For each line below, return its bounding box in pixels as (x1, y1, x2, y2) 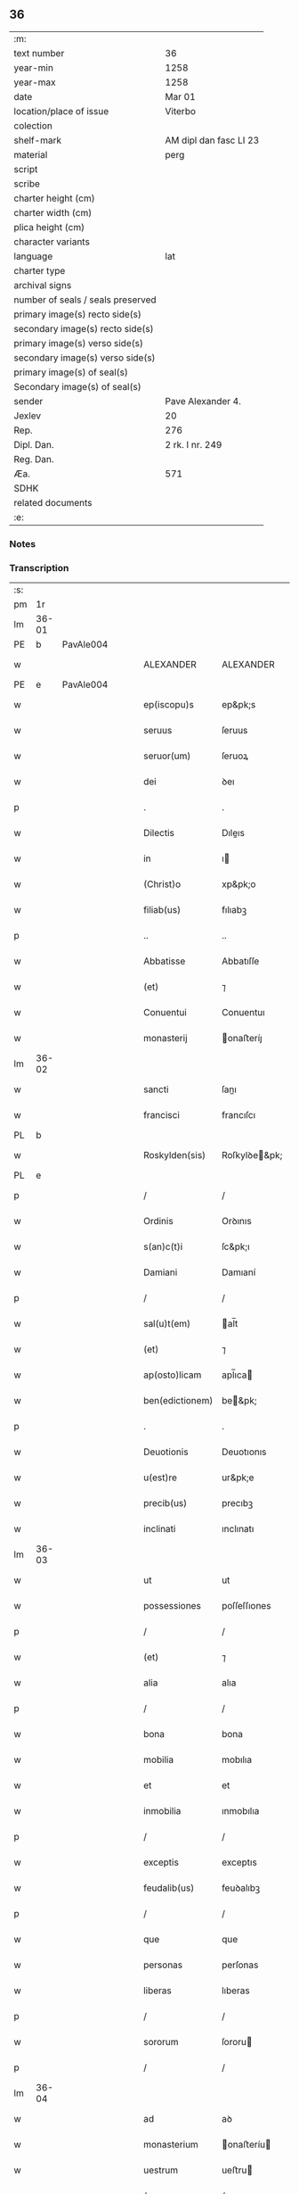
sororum (143, 2036, 180, 2049)
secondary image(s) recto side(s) (13, 322, 154, 335)
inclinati (143, 1523, 176, 1536)
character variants (13, 236, 91, 248)
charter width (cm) (13, 206, 93, 219)
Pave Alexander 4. (165, 394, 242, 407)
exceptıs (221, 1856, 258, 1868)
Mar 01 (165, 90, 196, 103)
